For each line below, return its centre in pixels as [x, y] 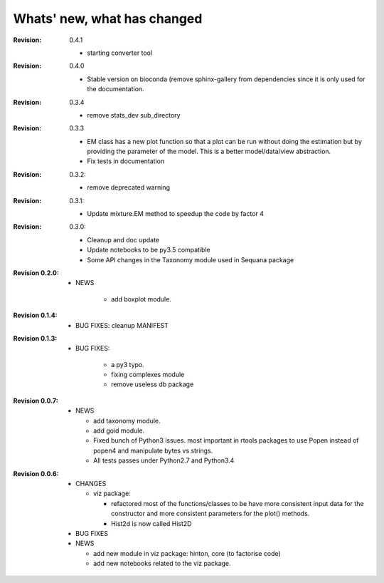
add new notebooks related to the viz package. [162, 564]
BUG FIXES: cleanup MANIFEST [122, 325]
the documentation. [116, 89]
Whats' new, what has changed [108, 19]
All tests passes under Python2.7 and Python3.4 [164, 460]
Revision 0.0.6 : [36, 473]
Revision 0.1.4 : [35, 315]
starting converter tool [120, 53]
